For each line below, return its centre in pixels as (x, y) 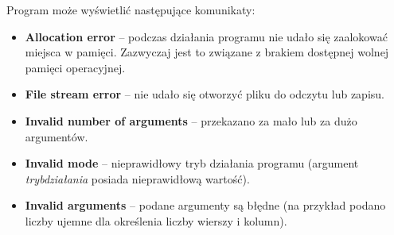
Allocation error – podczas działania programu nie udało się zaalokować (206, 36)
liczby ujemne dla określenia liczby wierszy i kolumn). (156, 220)
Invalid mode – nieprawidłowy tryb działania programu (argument (192, 163)
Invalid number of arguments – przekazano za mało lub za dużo (191, 120)
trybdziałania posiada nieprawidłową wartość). (137, 178)
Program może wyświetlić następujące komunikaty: (131, 10)
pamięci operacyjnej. (75, 67)
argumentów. (57, 136)
